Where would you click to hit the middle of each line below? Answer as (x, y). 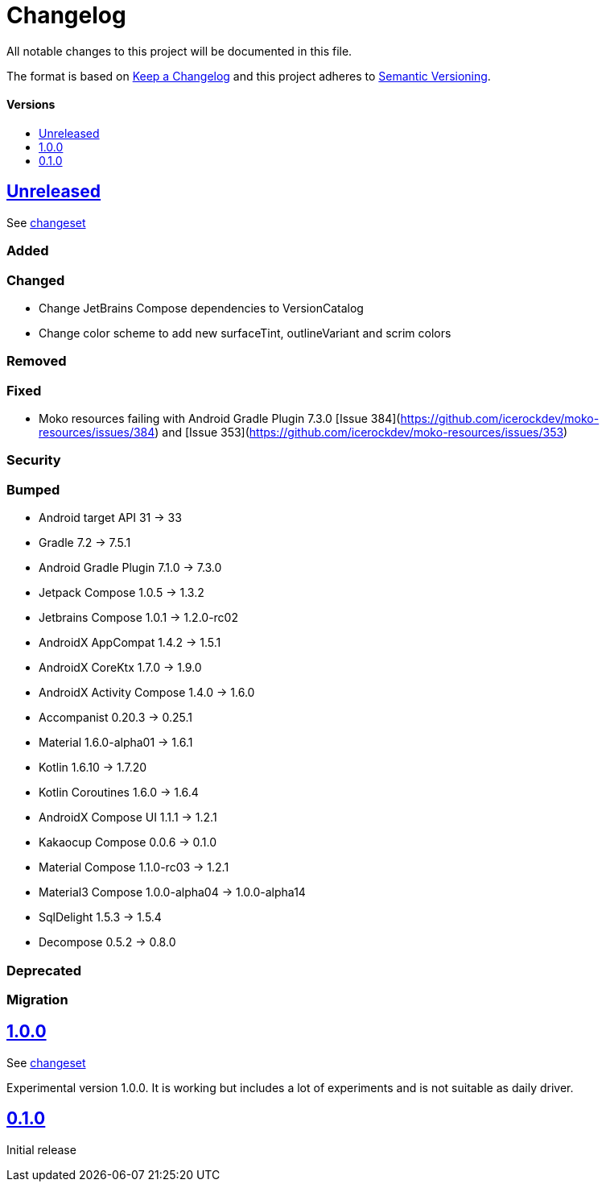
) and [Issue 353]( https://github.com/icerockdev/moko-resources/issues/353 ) (361, 433)
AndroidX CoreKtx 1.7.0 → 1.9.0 (120, 668)
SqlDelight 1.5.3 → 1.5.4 (100, 917)
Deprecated (44, 970)
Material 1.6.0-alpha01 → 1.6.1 (116, 743)
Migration (37, 999)
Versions (31, 105)
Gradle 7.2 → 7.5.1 (85, 543)
